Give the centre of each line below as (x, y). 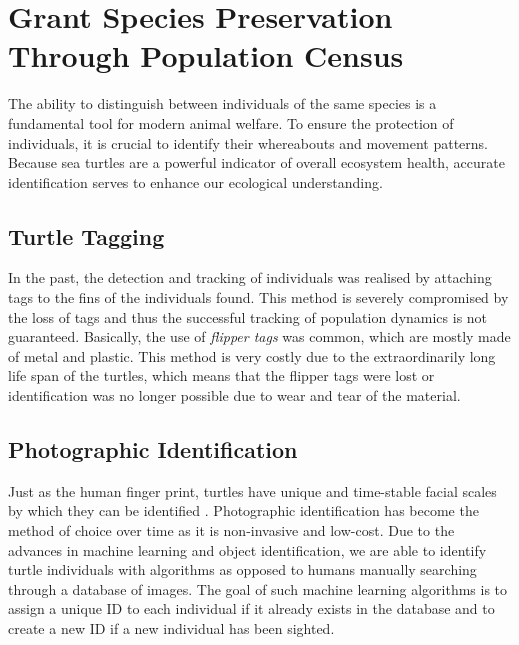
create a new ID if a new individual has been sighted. (171, 628)
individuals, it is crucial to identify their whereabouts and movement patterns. (248, 142)
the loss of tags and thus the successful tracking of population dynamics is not (248, 316)
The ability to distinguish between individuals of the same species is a (222, 103)
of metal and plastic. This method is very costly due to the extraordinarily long (252, 355)
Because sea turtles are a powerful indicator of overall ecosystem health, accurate (256, 162)
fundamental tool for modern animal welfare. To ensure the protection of (231, 122)
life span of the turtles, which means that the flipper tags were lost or (221, 375)
